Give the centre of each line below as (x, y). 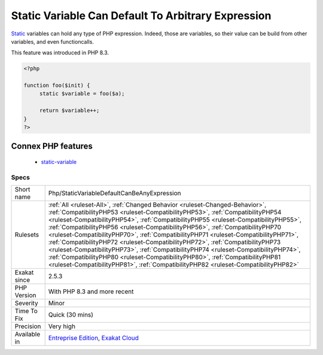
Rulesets (27, 235)
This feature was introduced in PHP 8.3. (60, 53)
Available (28, 334)
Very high (62, 326)
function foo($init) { (57, 86)
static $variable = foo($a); (82, 94)
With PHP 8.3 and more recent (91, 292)
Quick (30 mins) (71, 315)
